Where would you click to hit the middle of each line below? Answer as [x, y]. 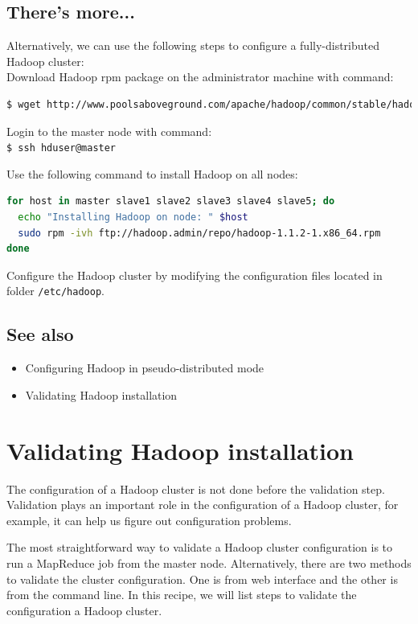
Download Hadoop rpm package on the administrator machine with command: [200, 77]
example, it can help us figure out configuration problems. [149, 520]
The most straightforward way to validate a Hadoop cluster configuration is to [200, 547]
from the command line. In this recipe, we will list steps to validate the [182, 595]
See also [40, 334]
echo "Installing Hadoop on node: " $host [133, 218]
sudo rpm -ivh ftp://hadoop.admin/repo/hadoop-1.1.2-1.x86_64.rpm [199, 233]
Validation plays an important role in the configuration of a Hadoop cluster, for [203, 505]
